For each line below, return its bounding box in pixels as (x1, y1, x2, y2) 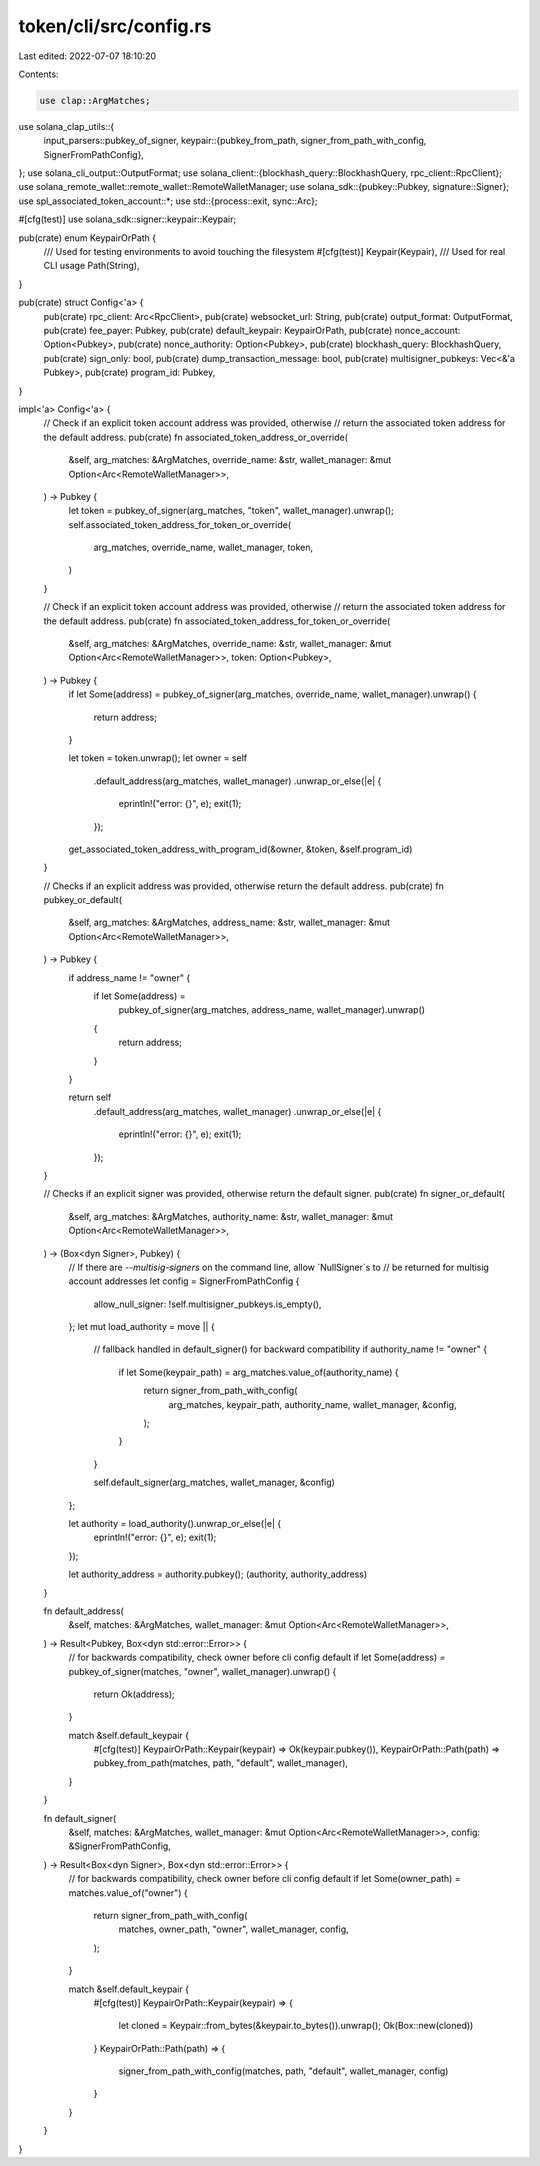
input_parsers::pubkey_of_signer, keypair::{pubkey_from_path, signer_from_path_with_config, (43, 135, 427, 147)
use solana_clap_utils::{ (18, 120, 115, 132)
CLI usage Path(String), (43, 260, 140, 272)
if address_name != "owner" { (68, 971, 191, 984)
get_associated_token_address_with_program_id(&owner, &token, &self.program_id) (68, 843, 413, 855)
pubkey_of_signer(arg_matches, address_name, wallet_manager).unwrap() (118, 1004, 425, 1016)
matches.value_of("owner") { (68, 1886, 189, 1899)
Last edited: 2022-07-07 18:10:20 (18, 50, 157, 62)
